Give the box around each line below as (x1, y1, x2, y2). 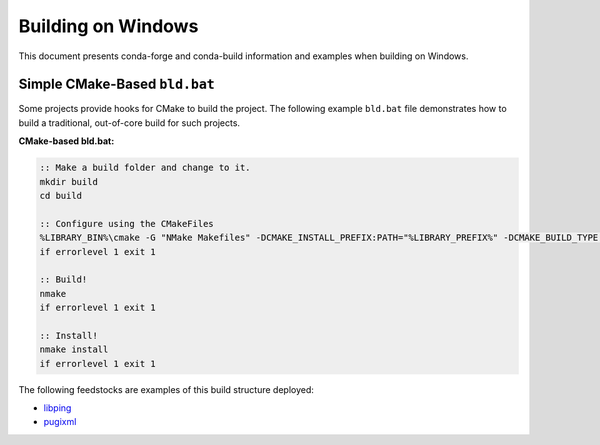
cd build (39, 190, 83, 201)
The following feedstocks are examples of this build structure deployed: (18, 383, 315, 395)
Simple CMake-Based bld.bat (18, 76, 215, 93)
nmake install (39, 344, 109, 355)
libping (43, 402, 72, 414)
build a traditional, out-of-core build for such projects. (18, 116, 240, 129)
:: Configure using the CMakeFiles (39, 218, 214, 229)
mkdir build (39, 176, 99, 187)
